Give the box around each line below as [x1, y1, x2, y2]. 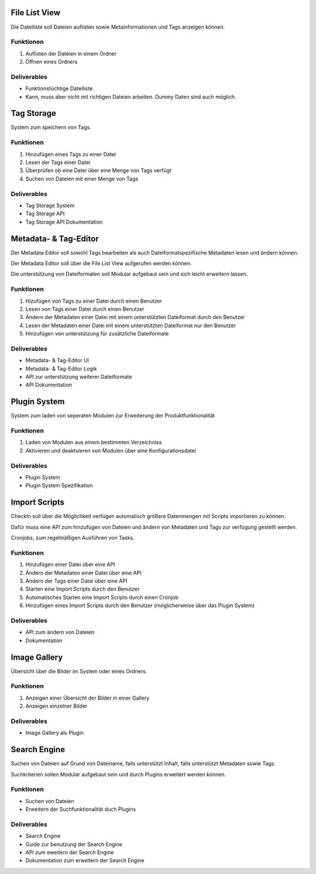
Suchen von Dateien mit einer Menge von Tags [25, 175, 139, 182]
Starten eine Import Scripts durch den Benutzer [25, 585, 140, 592]
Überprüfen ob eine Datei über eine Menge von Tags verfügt [25, 167, 172, 174]
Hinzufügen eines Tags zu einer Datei [25, 150, 116, 157]
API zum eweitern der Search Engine [25, 849, 114, 856]
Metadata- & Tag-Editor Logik [25, 365, 97, 372]
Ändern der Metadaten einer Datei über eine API [25, 569, 142, 576]
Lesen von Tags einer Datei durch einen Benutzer [25, 305, 145, 313]
